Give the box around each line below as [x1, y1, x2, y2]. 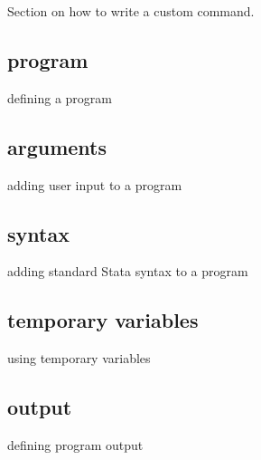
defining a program [7, 88, 112, 107]
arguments [7, 132, 107, 160]
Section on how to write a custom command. [7, 2, 255, 20]
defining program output [7, 435, 144, 454]
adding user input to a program [7, 175, 182, 194]
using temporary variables [7, 349, 151, 368]
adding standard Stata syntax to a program [7, 262, 248, 281]
